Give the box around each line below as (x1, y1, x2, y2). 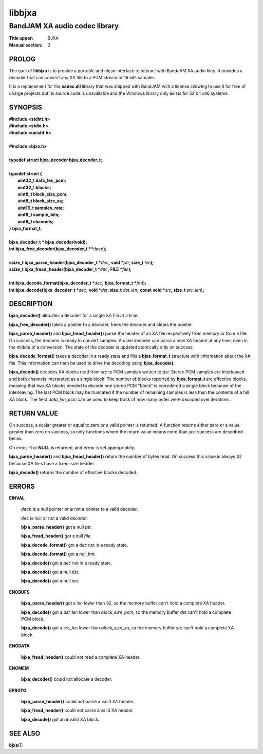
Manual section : (9, 42, 43, 48)
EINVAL (9, 495, 25, 501)
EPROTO (9, 687, 27, 693)
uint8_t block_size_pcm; (18, 191, 68, 197)
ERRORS (9, 482, 35, 491)
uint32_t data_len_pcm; (18, 177, 67, 183)
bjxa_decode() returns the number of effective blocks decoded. (9, 469, 137, 475)
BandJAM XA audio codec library (9, 22, 119, 30)
